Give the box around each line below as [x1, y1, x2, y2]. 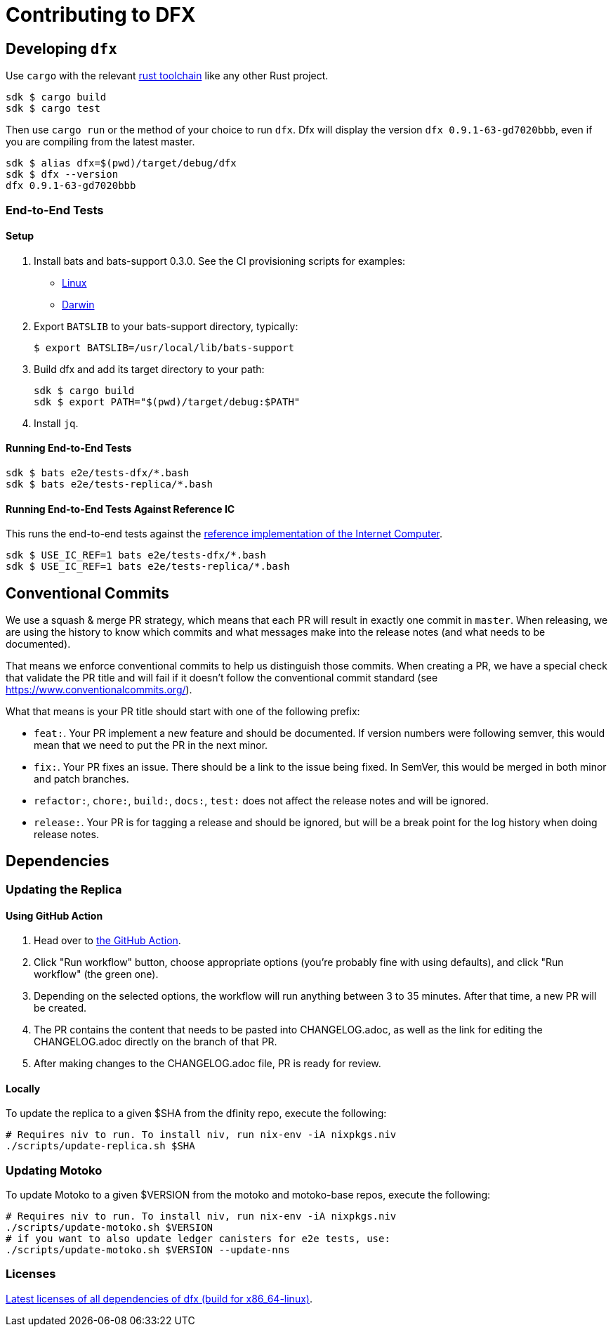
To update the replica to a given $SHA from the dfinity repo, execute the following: [6, 1107, 387, 1120]
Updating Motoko [6, 1163, 103, 1177]
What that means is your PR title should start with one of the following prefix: [6, 705, 360, 718]
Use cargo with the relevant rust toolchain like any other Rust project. [6, 70, 329, 82]
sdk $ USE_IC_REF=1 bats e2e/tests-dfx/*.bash [6, 549, 266, 561]
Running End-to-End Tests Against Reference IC [6, 502, 235, 515]
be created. [34, 1002, 87, 1014]
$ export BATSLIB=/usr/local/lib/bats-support [34, 341, 294, 353]
